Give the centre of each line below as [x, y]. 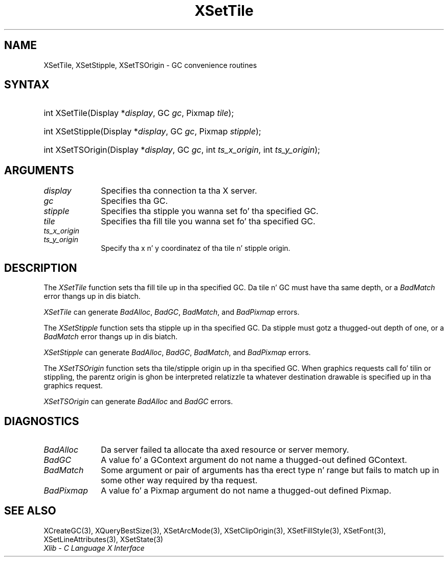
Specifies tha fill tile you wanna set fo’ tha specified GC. [208, 221]
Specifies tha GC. [135, 201]
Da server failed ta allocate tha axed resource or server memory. [225, 449]
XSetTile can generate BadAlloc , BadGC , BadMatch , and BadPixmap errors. [172, 312]
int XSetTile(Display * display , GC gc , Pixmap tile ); [139, 113]
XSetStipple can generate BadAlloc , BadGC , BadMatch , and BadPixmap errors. [177, 353]
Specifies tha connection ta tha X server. [179, 191]
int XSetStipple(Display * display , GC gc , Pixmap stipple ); [152, 132]
